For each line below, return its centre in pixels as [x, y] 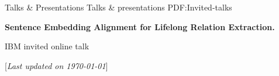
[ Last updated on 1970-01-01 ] [56, 65]
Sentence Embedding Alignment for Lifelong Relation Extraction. [140, 26]
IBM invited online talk [47, 46]
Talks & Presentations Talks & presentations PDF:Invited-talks [118, 7]
